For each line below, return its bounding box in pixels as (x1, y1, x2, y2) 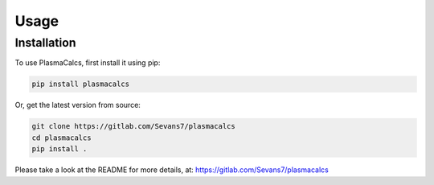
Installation (14, 35, 76, 50)
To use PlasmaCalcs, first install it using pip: (14, 58, 161, 68)
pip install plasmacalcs (31, 80, 130, 88)
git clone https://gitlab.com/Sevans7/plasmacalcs (31, 121, 236, 131)
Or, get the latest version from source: (14, 101, 141, 110)
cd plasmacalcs (31, 133, 92, 142)
